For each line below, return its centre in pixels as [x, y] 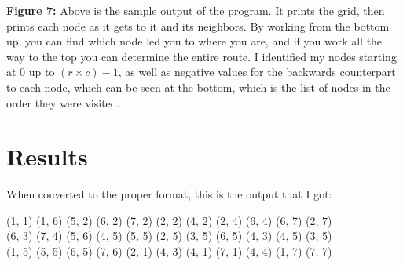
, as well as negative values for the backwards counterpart [257, 72]
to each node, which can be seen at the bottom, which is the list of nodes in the [198, 87]
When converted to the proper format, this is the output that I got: [169, 194]
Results [47, 156]
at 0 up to [31, 72]
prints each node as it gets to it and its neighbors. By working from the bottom [198, 25]
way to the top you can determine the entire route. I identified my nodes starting [201, 56]
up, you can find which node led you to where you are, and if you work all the [194, 41]
